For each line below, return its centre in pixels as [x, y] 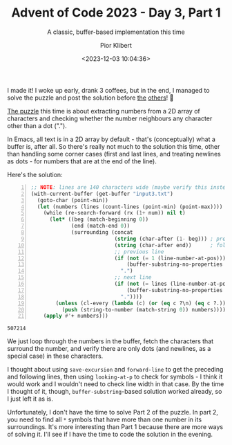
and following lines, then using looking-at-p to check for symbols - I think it [115, 377]
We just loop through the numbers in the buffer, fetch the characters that [110, 341]
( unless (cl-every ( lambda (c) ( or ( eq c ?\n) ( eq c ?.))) [142, 303]
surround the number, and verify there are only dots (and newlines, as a [109, 349]
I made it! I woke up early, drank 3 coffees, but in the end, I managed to [108, 90]
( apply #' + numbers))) [76, 316]
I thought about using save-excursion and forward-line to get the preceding [115, 370]
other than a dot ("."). [37, 125]
